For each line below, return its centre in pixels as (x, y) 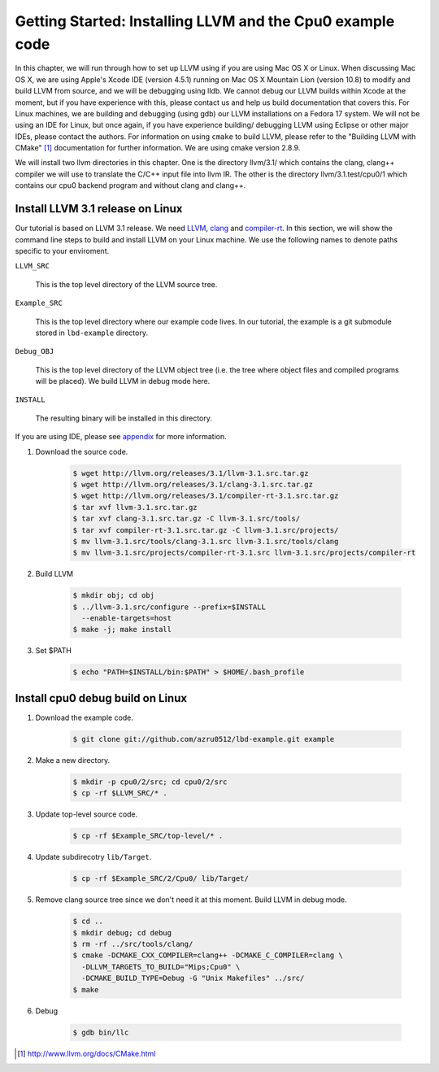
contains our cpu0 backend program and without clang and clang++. (130, 185)
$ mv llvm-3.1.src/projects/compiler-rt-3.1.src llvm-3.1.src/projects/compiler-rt (244, 553)
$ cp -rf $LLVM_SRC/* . (120, 793)
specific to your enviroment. (62, 251)
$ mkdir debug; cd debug (122, 933)
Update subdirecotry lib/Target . (93, 857)
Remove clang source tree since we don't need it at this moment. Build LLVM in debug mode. (191, 900)
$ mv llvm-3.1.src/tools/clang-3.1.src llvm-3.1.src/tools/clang (206, 541)
